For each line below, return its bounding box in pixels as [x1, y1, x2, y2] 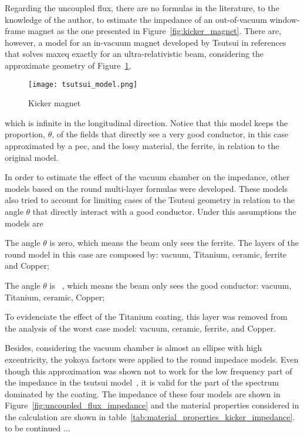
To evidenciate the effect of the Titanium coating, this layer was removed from [5, 310, 288, 323]
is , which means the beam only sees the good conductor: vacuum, [49, 279, 292, 291]
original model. [5, 151, 59, 163]
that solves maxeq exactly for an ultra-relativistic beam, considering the [5, 48, 264, 60]
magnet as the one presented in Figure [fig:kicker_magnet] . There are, [28, 25, 282, 37]
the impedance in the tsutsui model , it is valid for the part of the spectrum [5, 376, 279, 388]
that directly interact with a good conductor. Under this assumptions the [32, 205, 296, 217]
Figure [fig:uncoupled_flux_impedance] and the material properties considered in [5, 399, 299, 411]
